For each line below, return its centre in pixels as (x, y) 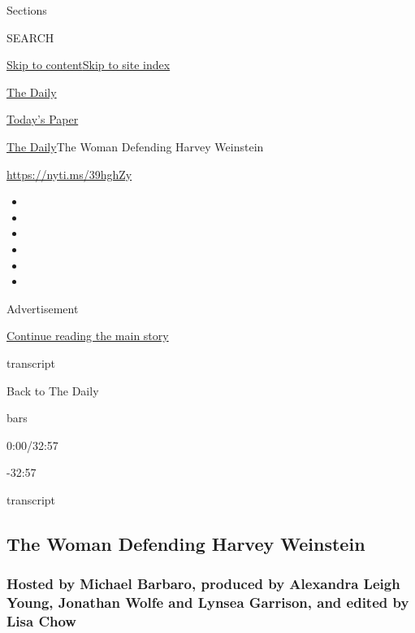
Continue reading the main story (88, 336)
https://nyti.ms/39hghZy (69, 174)
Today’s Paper (43, 119)
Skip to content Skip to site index (89, 65)
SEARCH (30, 37)
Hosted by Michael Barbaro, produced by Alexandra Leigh (203, 584)
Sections (27, 10)
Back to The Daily (53, 390)
